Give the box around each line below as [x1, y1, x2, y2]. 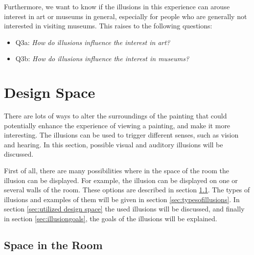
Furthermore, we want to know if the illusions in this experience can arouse [4, 1, 230, 11]
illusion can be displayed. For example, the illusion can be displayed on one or [4, 175, 238, 185]
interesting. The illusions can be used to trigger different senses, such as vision [4, 130, 239, 140]
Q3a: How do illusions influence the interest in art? [15, 37, 170, 47]
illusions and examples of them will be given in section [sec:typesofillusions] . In [4, 194, 240, 204]
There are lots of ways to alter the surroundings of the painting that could [4, 111, 227, 121]
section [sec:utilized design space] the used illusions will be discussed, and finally [4, 204, 245, 214]
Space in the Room [4, 237, 103, 253]
